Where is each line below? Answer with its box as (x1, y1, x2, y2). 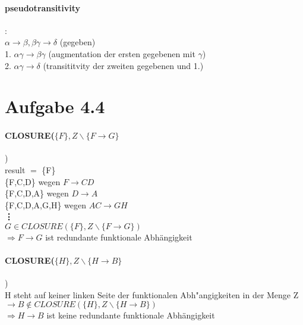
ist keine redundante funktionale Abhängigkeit (46, 309, 215, 321)
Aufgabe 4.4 (5, 94, 105, 118)
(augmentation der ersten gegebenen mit (48, 47, 195, 60)
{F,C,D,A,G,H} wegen (5, 198, 86, 211)
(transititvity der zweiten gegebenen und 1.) (43, 59, 204, 71)
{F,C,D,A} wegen (5, 187, 69, 199)
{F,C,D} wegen (5, 175, 61, 187)
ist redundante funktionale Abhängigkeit (45, 230, 192, 243)
